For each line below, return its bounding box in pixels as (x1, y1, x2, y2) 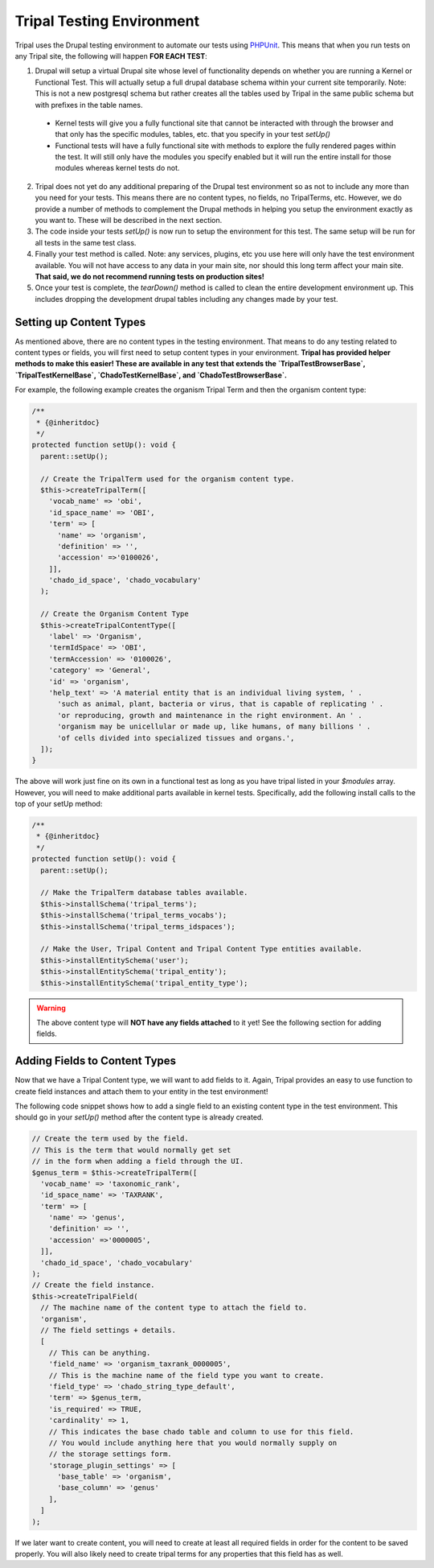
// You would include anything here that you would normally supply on (48, 1438, 338, 1447)
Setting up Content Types (14, 315, 146, 329)
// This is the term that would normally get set (31, 1145, 231, 1154)
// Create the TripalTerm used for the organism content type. (40, 474, 295, 483)
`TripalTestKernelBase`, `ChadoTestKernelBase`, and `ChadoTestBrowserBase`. (14, 370, 288, 380)
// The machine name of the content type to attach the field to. (40, 1303, 308, 1312)
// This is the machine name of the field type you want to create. (48, 1371, 325, 1380)
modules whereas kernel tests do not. (55, 163, 180, 173)
